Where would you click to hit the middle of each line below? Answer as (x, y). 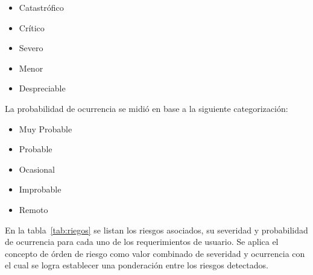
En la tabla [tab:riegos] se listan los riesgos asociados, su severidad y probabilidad (156, 230)
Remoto (33, 209)
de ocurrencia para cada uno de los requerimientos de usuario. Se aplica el (142, 242)
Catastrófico (41, 7)
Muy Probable (46, 128)
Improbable (40, 189)
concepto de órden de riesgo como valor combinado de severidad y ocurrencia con (155, 253)
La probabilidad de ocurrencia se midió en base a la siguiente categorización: (147, 108)
